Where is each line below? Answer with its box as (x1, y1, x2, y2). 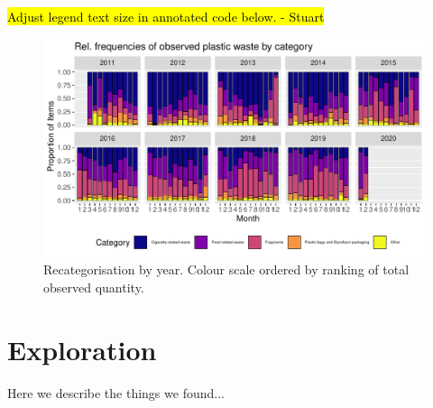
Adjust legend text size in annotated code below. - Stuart (7, 7, 325, 25)
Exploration (7, 330, 157, 367)
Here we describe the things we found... (7, 383, 225, 402)
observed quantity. (43, 278, 144, 296)
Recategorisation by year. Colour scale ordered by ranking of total (43, 260, 410, 279)
